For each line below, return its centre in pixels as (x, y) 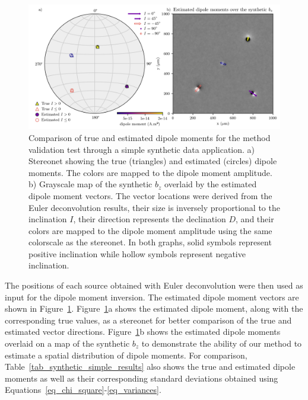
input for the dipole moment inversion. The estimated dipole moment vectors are (152, 297)
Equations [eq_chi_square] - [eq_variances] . (83, 390)
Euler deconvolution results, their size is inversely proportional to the (154, 207)
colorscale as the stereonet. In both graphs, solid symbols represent (150, 242)
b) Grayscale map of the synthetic (91, 184)
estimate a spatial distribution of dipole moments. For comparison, (126, 355)
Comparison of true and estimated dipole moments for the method (150, 137)
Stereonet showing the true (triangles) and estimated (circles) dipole (153, 161)
